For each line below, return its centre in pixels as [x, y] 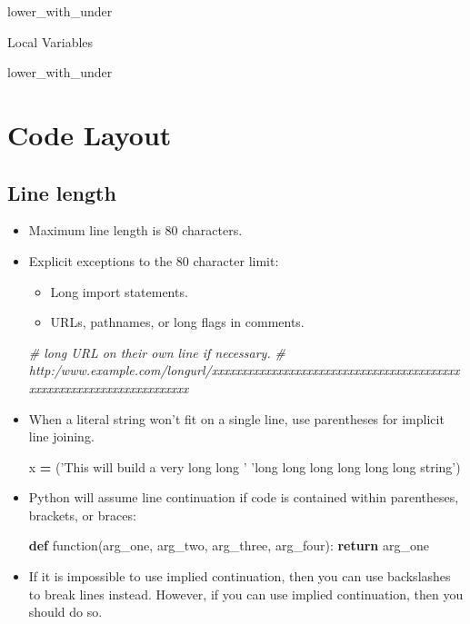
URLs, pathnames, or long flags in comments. [177, 322]
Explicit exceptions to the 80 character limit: [154, 260]
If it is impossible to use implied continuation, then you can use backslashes [240, 576]
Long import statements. [119, 291]
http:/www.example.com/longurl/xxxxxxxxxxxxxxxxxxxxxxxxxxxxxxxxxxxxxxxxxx [244, 370]
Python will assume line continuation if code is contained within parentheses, [244, 497]
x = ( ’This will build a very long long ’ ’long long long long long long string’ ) [245, 466]
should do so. [65, 612]
